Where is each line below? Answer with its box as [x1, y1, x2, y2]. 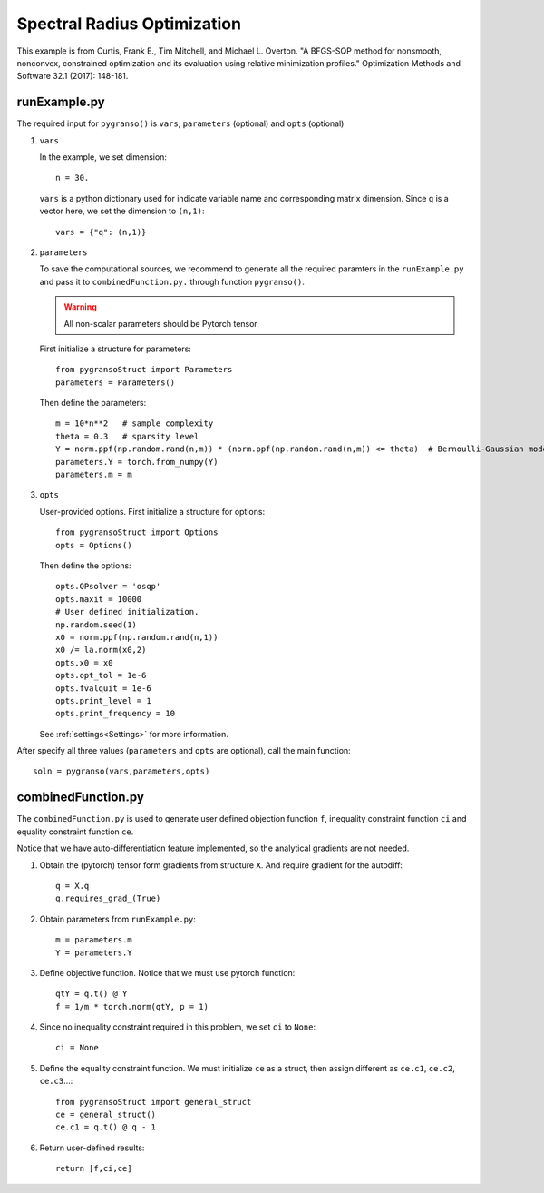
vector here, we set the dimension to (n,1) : [39, 205, 205, 217]
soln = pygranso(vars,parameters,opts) [33, 766, 210, 776]
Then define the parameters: [39, 398, 147, 409]
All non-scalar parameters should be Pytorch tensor [63, 318, 257, 329]
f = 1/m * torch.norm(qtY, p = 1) [55, 1001, 209, 1011]
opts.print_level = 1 [55, 695, 151, 705]
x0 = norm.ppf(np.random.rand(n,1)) [55, 632, 219, 642]
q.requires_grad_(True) [55, 893, 161, 903]
